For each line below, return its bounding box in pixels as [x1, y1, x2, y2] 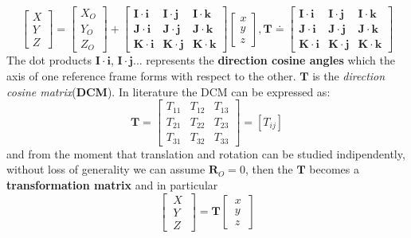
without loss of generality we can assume [6, 161, 205, 178]
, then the [245, 161, 293, 178]
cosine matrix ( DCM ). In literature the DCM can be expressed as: [6, 83, 331, 99]
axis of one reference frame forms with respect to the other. [6, 68, 296, 84]
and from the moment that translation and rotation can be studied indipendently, [6, 145, 405, 162]
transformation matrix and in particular [6, 176, 218, 193]
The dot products [6, 52, 92, 68]
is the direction [312, 68, 386, 84]
